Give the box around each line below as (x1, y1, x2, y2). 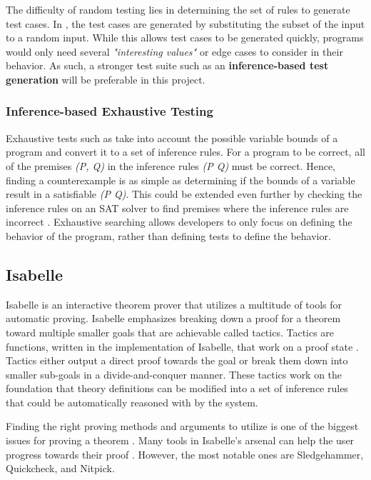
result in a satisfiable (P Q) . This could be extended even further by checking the (6, 186, 362, 201)
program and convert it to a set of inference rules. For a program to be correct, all (6, 144, 365, 159)
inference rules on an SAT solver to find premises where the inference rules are (6, 200, 349, 215)
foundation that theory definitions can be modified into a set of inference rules (6, 381, 348, 396)
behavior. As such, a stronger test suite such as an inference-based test (6, 58, 329, 73)
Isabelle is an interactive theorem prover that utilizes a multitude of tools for (6, 296, 342, 311)
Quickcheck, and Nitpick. (6, 461, 115, 476)
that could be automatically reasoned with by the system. (6, 394, 258, 409)
